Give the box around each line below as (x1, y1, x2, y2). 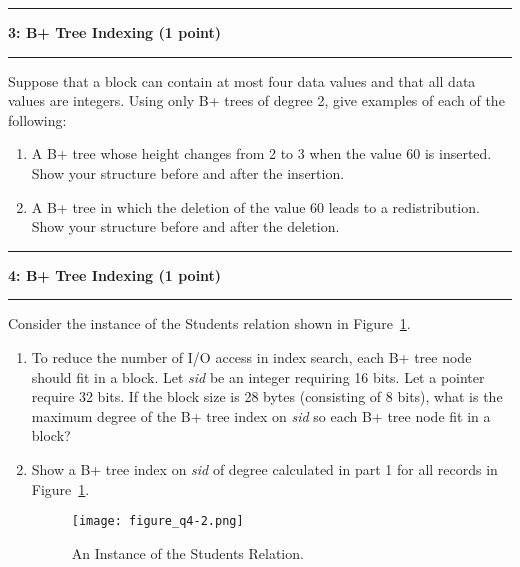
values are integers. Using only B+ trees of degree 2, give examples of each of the (8, 90, 505, 111)
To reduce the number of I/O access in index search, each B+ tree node (31, 346, 472, 367)
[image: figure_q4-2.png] (71, 514, 244, 529)
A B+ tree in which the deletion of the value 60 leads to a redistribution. (31, 196, 480, 217)
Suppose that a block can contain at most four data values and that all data (8, 70, 476, 91)
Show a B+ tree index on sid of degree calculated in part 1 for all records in (31, 458, 498, 479)
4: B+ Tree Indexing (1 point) (8, 264, 222, 285)
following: (8, 109, 67, 130)
